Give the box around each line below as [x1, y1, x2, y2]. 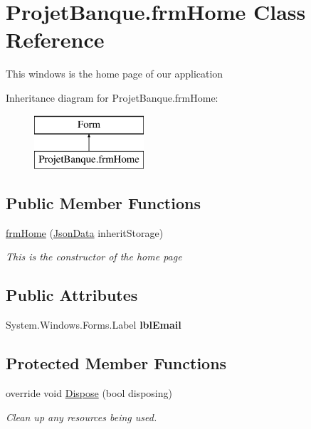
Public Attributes [6, 284, 138, 306]
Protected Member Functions [6, 352, 227, 374]
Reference [6, 25, 105, 54]
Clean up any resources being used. [6, 409, 157, 424]
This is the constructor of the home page [6, 249, 182, 264]
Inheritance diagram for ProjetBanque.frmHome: [6, 90, 218, 105]
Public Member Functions [6, 192, 201, 214]
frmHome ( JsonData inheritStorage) [6, 225, 164, 240]
